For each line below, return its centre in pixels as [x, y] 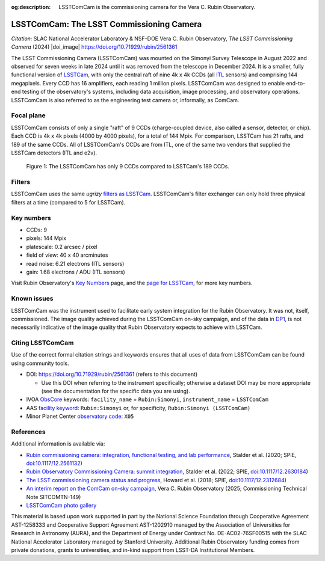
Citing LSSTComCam [42, 343]
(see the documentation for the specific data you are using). [116, 391]
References [28, 432]
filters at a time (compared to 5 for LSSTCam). [68, 202]
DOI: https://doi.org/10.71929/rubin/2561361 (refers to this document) [112, 374]
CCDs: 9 [37, 230]
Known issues [32, 299]
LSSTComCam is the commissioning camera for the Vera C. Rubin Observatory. [157, 7]
